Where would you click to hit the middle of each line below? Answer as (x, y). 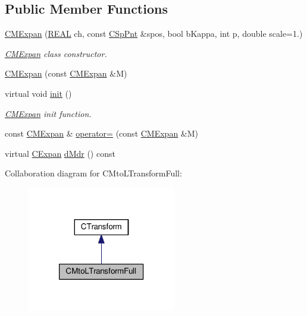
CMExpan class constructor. (56, 53)
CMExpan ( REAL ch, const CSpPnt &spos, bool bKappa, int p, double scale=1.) (154, 34)
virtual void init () (38, 93)
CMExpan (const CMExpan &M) (66, 73)
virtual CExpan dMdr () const (60, 153)
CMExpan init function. (48, 113)
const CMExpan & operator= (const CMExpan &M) (102, 133)
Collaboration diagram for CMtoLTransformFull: (93, 173)
